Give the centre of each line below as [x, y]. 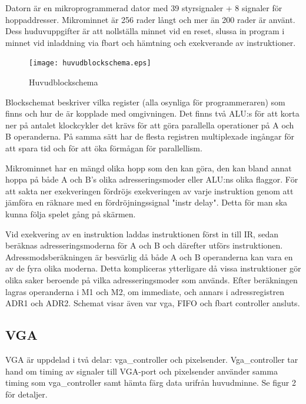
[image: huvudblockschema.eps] [90, 63]
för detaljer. [26, 394]
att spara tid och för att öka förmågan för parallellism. [104, 148]
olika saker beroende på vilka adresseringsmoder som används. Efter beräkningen [152, 279]
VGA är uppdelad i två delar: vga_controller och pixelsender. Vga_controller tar [152, 359]
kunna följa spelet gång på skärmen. [71, 213]
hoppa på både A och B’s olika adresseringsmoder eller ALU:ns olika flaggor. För [152, 179]
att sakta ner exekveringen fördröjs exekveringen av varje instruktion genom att [149, 191]
